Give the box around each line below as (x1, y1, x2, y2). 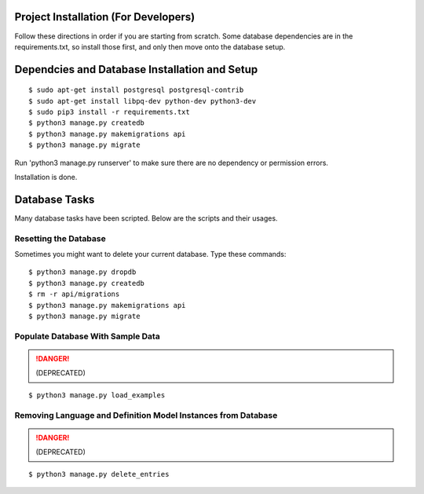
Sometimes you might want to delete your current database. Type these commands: (14, 250, 287, 259)
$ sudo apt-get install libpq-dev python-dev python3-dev (28, 97, 257, 105)
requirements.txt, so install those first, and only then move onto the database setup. (14, 42, 286, 51)
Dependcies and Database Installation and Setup (14, 63, 258, 76)
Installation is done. (14, 173, 78, 182)
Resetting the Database (14, 232, 106, 243)
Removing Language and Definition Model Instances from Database (14, 409, 278, 420)
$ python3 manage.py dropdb (28, 268, 137, 276)
